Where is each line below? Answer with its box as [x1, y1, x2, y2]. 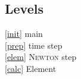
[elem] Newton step [5, 50, 77, 63]
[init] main [5, 27, 43, 40]
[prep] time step [5, 39, 63, 51]
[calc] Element [5, 62, 57, 74]
